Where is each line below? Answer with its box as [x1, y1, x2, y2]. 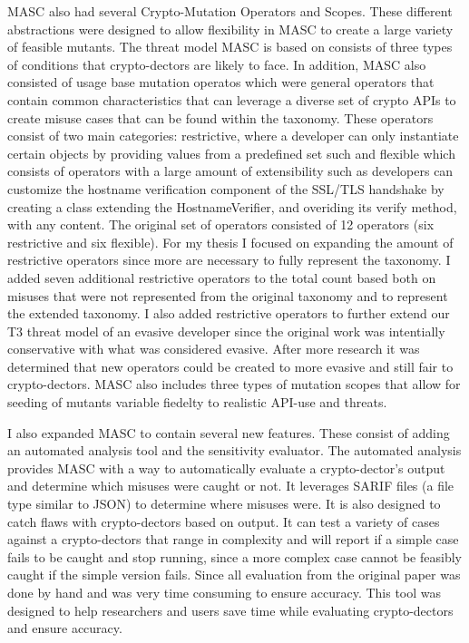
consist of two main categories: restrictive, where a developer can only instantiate [7, 126, 459, 145]
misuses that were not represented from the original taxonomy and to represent [7, 286, 448, 305]
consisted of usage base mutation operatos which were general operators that [7, 73, 435, 92]
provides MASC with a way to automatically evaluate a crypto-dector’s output [7, 458, 445, 477]
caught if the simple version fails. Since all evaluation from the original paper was [7, 565, 461, 584]
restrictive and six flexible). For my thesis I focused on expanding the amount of [7, 232, 454, 251]
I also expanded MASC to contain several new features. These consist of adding [7, 423, 450, 442]
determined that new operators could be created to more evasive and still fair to [7, 356, 454, 375]
